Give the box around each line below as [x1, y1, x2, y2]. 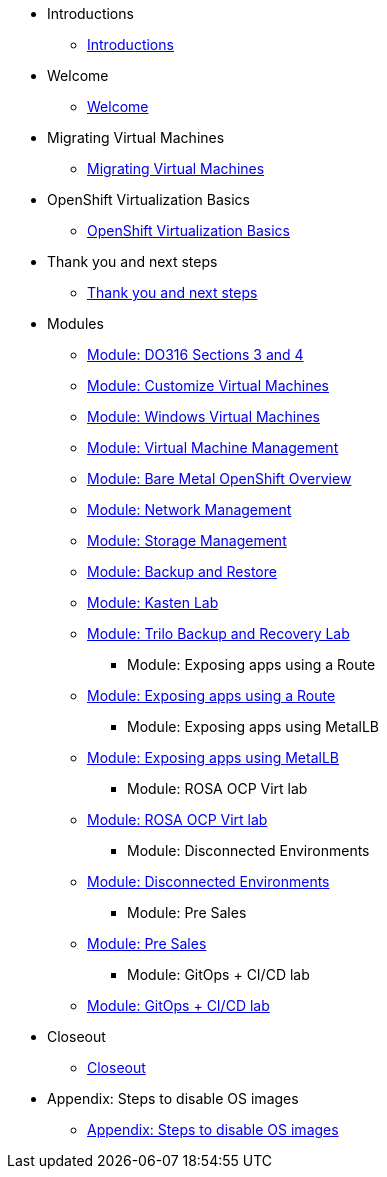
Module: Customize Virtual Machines [87, 377, 330, 394]
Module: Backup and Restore [87, 563, 277, 580]
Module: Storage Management [87, 532, 287, 549]
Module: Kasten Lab [87, 594, 219, 611]
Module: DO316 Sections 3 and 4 [87, 346, 304, 363]
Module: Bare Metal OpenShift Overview [87, 470, 352, 487]
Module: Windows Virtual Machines [87, 408, 320, 425]
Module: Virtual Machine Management [87, 439, 339, 456]
